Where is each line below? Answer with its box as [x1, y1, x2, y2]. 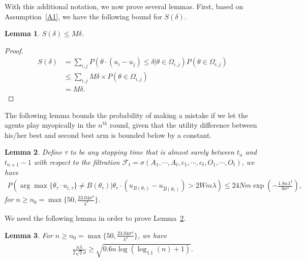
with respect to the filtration [34, 157, 120, 167]
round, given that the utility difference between [110, 120, 257, 130]
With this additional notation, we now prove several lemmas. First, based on [5, 1, 243, 11]
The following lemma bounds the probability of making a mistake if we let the [5, 109, 248, 120]
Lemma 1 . [5, 28, 40, 39]
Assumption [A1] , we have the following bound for [5, 11, 162, 21]
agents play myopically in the [5, 120, 96, 130]
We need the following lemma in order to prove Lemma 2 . [5, 212, 186, 223]
